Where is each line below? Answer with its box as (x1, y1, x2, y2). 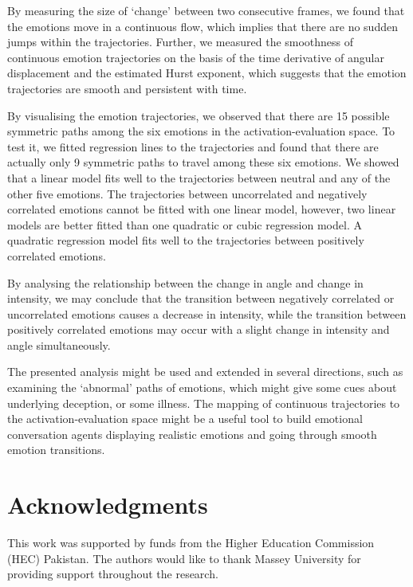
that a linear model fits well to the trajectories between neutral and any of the (7, 169, 391, 186)
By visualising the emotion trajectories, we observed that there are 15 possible (7, 107, 390, 123)
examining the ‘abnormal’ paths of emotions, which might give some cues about (7, 379, 397, 396)
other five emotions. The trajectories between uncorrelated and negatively (7, 185, 368, 202)
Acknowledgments (7, 488, 208, 521)
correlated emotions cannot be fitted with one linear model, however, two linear (7, 201, 396, 217)
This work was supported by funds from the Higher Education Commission (7, 534, 375, 551)
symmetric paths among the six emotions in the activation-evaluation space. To (7, 123, 395, 139)
